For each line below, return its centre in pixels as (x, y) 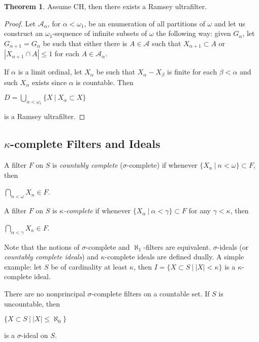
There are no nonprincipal (45, 294)
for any (200, 211)
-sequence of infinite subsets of (100, 33)
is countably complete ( (88, 165)
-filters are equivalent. (177, 246)
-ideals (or (233, 246)
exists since (49, 82)
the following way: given (193, 33)
